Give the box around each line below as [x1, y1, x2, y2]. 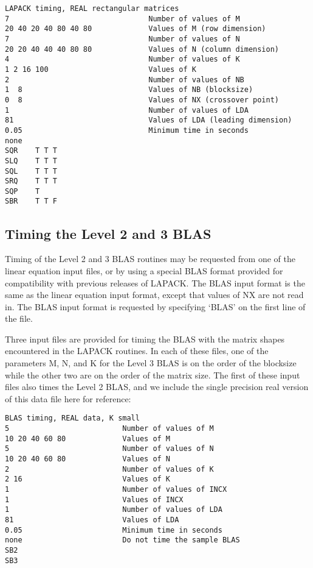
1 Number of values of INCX [5, 485, 227, 494]
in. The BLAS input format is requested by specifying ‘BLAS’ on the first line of [5, 300, 306, 313]
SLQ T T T [5, 156, 57, 165]
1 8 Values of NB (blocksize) [5, 85, 253, 94]
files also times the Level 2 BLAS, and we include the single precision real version [5, 380, 309, 393]
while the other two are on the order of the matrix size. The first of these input [5, 368, 300, 381]
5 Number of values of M [5, 424, 214, 433]
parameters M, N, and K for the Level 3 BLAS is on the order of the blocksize [5, 357, 297, 369]
